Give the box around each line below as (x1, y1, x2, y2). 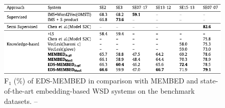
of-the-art (4, 85, 34, 96)
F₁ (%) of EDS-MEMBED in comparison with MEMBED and (4, 75, 198, 86)
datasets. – (4, 95, 38, 106)
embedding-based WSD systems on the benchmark (36, 85, 195, 96)
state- (200, 75, 218, 86)
